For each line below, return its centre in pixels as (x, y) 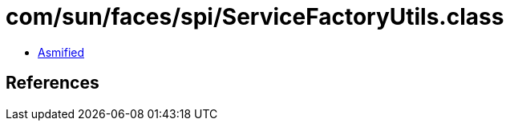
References (53, 83)
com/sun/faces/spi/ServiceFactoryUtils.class (255, 17)
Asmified (61, 52)
